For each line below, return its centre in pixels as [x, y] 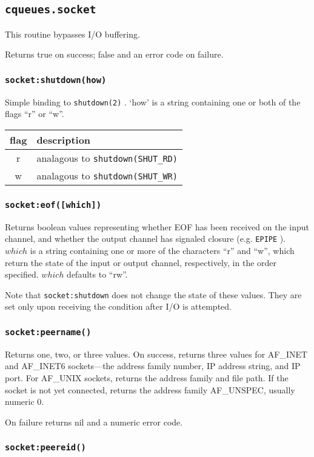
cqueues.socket [51, 10]
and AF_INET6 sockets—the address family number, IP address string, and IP [153, 366]
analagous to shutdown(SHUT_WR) [107, 175]
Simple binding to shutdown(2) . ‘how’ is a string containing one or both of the [153, 102]
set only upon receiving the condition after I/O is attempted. [118, 306]
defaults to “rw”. [97, 274]
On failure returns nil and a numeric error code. [94, 422]
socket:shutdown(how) [56, 80]
